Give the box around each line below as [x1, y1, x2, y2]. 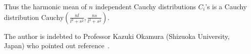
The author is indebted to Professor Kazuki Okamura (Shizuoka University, [4, 31, 230, 41]
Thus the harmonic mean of [4, 1, 87, 11]
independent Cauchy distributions [95, 1, 196, 11]
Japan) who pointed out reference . [4, 40, 110, 51]
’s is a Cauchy [205, 1, 247, 11]
